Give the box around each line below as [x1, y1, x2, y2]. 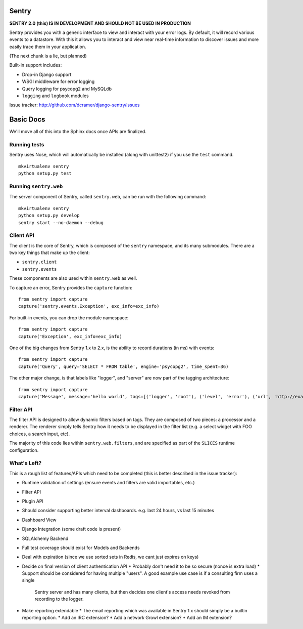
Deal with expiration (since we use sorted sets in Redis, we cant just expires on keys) [22, 554, 199, 560]
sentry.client [22, 259, 57, 265]
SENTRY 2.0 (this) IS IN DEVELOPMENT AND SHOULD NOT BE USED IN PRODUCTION [9, 20, 191, 26]
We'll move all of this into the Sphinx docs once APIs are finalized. [9, 129, 146, 135]
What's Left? [9, 459, 42, 467]
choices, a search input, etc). [9, 431, 70, 437]
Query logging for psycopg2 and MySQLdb [22, 86, 112, 92]
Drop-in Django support [22, 71, 72, 77]
